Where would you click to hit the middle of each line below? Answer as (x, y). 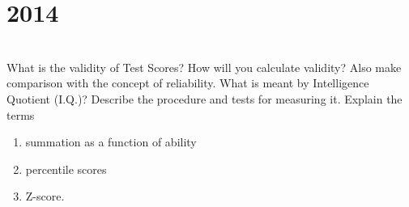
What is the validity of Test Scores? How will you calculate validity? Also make (204, 67)
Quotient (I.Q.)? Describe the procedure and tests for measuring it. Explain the (204, 98)
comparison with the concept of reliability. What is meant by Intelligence (188, 83)
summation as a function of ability (111, 142)
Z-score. (45, 196)
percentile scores (66, 169)
